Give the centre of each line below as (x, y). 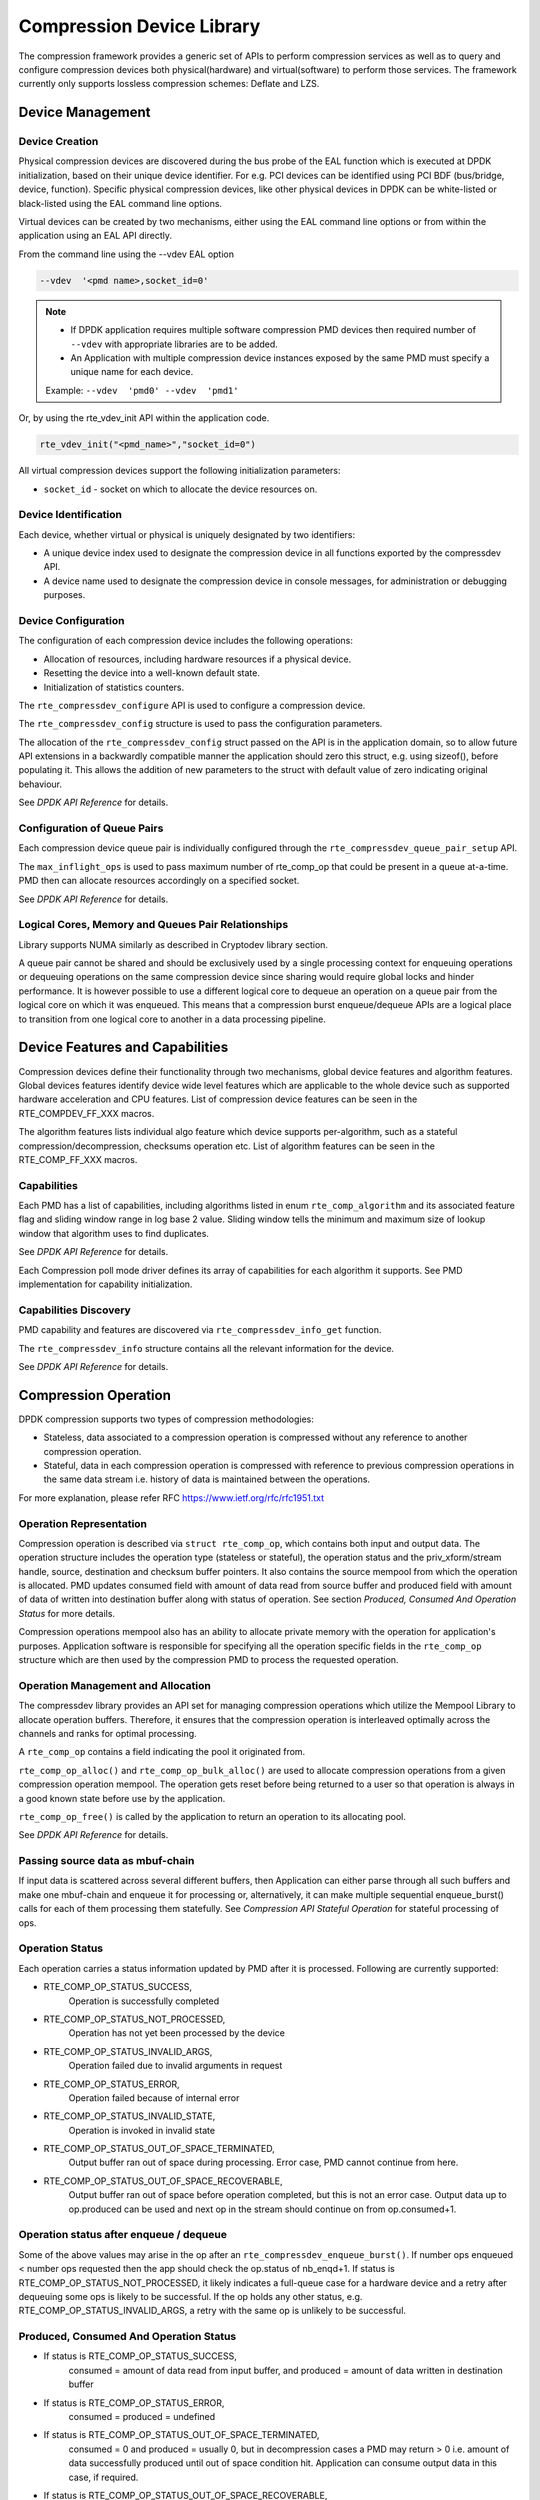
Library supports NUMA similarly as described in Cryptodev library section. (173, 944)
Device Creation (58, 142)
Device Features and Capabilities (123, 1047)
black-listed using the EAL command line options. (120, 203)
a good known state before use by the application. (122, 1798)
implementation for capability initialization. (105, 1284)
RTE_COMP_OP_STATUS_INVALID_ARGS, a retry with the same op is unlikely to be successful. (212, 2311)
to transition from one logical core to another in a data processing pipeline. (172, 1019)
